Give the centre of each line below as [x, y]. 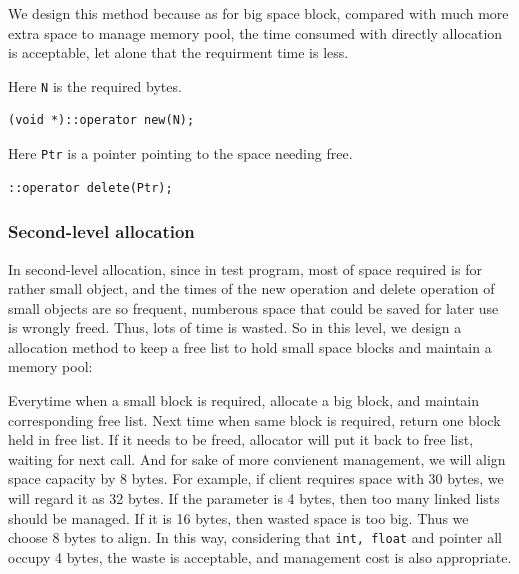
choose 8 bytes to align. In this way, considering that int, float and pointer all [255, 537]
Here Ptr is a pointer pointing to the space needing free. [180, 153]
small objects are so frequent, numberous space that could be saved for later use [253, 307]
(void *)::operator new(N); [101, 120]
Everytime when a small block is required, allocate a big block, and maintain [244, 400]
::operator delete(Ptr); [90, 187]
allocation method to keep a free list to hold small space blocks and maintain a [250, 346]
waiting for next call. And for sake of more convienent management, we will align [257, 458]
